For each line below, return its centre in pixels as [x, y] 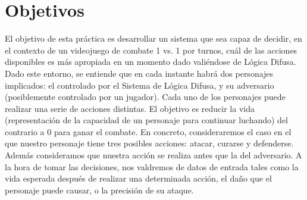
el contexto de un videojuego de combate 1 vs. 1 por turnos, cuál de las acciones [151, 50]
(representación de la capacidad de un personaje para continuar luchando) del [146, 120]
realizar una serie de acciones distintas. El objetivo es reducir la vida [130, 108]
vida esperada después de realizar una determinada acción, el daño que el [138, 178]
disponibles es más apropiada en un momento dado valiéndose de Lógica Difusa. [151, 62]
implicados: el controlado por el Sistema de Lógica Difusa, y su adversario [140, 85]
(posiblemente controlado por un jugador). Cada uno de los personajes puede [145, 97]
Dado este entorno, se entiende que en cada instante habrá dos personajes [139, 73]
